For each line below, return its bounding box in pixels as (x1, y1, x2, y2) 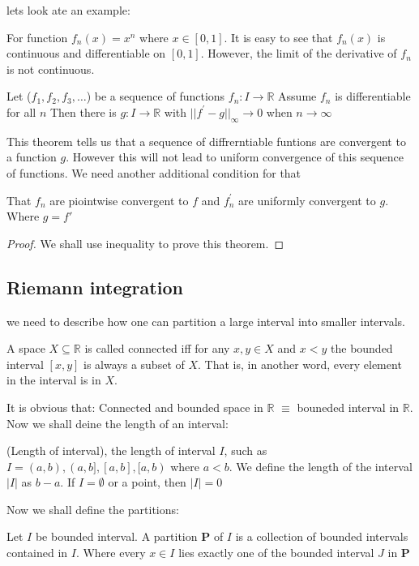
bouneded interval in (297, 398, 400, 415)
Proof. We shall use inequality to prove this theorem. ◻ (6, 234, 284, 251)
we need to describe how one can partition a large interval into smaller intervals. (6, 312, 405, 329)
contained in (6, 544, 68, 561)
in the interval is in (6, 371, 101, 388)
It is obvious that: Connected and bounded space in (6, 398, 263, 415)
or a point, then (108, 474, 186, 491)
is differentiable (335, 88, 411, 105)
